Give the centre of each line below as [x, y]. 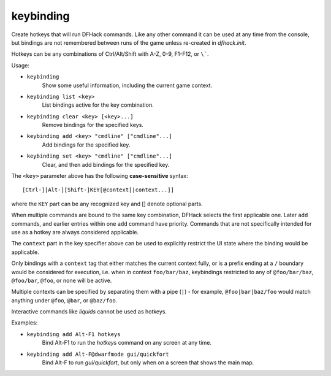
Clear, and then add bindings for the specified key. [106, 164]
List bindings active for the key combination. [98, 105]
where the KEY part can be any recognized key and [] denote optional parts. [107, 204]
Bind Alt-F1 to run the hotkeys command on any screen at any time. [127, 343]
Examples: [25, 323]
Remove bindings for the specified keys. [93, 125]
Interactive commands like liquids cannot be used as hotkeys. [89, 312]
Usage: [21, 65]
